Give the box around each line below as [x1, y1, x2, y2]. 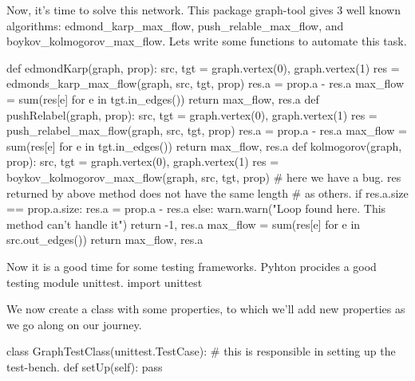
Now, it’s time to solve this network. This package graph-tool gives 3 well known [6, 2, 401, 18]
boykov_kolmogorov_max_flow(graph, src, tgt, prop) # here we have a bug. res [6, 168, 401, 185]
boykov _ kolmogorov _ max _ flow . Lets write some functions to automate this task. [6, 33, 407, 49]
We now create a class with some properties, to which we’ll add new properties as [6, 300, 405, 317]
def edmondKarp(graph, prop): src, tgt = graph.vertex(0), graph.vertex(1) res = [6, 59, 400, 76]
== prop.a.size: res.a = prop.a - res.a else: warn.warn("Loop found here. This [6, 200, 386, 217]
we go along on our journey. [6, 316, 142, 332]
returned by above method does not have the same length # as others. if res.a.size [6, 184, 409, 201]
